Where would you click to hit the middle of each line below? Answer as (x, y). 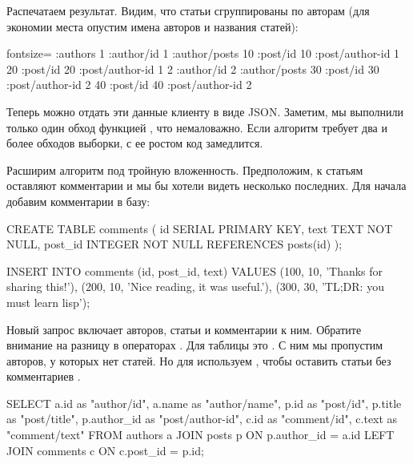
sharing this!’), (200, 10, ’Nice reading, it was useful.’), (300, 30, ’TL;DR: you (195, 286)
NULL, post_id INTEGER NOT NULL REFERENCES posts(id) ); (174, 244)
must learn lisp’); (48, 302)
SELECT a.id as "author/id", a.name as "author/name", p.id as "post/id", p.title (204, 403)
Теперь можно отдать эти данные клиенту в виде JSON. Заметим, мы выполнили (205, 111)
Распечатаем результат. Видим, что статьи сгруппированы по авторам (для (188, 10)
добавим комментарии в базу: (78, 201)
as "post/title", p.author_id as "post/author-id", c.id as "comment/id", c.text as (202, 419)
